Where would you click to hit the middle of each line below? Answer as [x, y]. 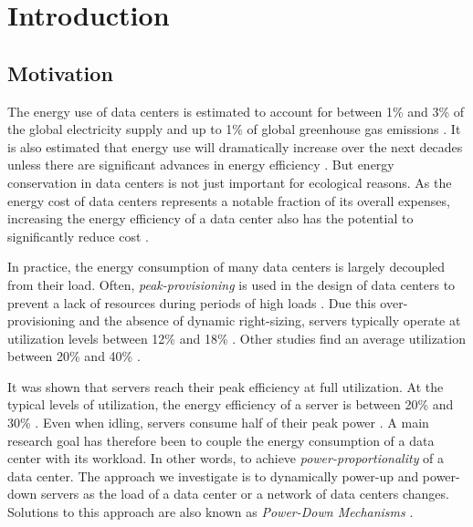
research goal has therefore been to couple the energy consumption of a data [221, 440]
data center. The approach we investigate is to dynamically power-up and [213, 475]
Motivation [60, 72]
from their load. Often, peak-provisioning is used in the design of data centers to [231, 284]
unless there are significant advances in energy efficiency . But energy [201, 165]
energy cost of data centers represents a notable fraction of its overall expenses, [229, 200]
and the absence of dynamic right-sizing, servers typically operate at [270, 320]
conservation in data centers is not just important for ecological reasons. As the [230, 182]
